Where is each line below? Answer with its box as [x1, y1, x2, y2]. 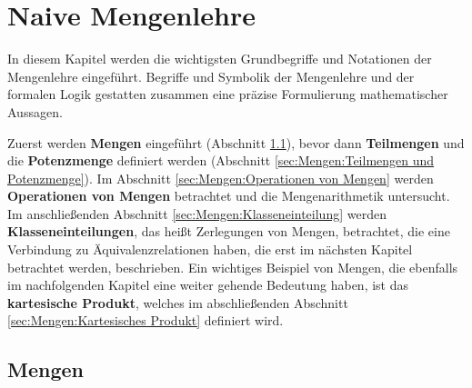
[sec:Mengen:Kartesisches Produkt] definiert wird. [7, 311, 284, 330]
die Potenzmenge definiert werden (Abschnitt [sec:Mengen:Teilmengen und [7, 151, 435, 170]
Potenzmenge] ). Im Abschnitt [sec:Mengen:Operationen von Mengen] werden [7, 168, 434, 187]
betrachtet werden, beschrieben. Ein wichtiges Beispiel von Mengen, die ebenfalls [7, 257, 458, 276]
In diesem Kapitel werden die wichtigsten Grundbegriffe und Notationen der [7, 49, 432, 68]
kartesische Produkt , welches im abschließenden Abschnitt [7, 293, 348, 312]
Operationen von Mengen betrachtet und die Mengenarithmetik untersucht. [7, 186, 450, 205]
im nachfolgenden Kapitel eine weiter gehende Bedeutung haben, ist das [7, 275, 408, 294]
